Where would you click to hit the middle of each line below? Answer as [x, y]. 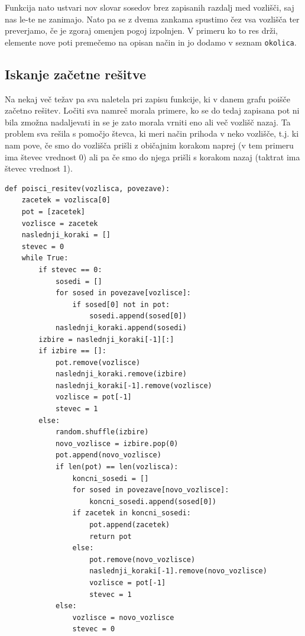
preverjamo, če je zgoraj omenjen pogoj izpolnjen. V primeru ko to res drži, [141, 30]
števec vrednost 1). [39, 168]
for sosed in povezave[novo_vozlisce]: [151, 490]
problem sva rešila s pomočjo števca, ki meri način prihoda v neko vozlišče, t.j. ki [152, 133]
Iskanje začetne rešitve [76, 74]
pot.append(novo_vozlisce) [108, 455]
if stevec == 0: [70, 269]
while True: [45, 258]
